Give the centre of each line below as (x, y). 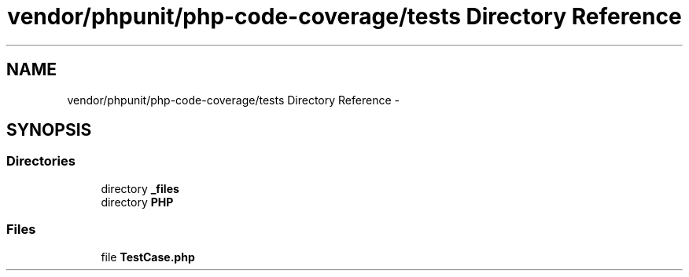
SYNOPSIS (49, 130)
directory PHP (137, 202)
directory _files (140, 188)
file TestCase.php (148, 257)
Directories (41, 161)
